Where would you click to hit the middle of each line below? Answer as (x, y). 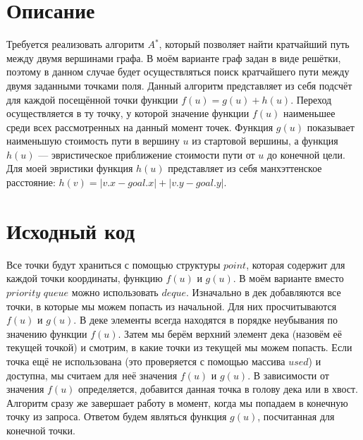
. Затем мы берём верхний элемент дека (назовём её (230, 333)
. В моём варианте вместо (288, 278)
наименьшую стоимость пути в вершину (93, 141)
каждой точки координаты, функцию (85, 278)
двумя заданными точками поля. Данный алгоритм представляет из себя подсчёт (179, 85)
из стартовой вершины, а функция (265, 141)
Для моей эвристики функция (70, 168)
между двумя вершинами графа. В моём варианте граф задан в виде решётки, (174, 57)
